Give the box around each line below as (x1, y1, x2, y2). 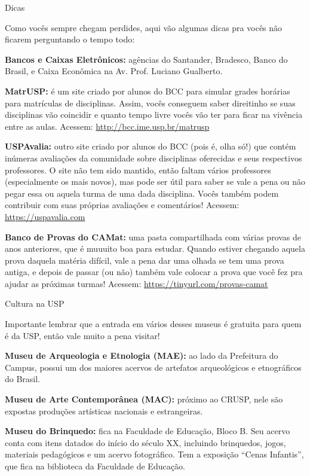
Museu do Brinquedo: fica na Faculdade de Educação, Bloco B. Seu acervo (5, 425, 290, 437)
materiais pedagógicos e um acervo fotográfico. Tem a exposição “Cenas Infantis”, (5, 448, 304, 460)
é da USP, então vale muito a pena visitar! (5, 329, 160, 341)
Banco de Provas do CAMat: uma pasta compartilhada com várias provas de (5, 230, 302, 243)
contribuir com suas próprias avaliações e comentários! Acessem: (5, 199, 240, 211)
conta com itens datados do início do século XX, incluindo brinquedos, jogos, (5, 436, 286, 448)
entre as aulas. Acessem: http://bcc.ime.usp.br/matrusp (5, 120, 210, 132)
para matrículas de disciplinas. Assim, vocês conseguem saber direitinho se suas (5, 96, 296, 109)
